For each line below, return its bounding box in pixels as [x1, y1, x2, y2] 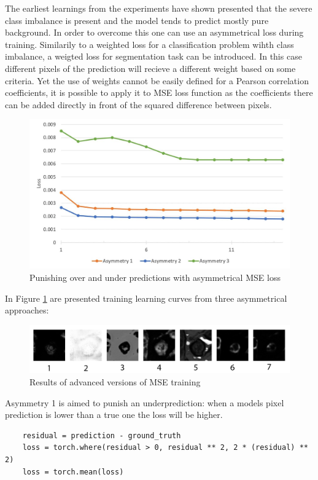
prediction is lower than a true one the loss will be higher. [5, 408, 223, 421]
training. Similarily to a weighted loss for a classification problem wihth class [5, 37, 294, 50]
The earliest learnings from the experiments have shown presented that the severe [5, 2, 312, 14]
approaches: [5, 304, 49, 317]
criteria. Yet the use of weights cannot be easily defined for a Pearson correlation [5, 74, 309, 87]
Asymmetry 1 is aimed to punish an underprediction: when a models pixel [5, 396, 284, 409]
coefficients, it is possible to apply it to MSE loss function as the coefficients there [5, 86, 313, 99]
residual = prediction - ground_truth [22, 431, 181, 440]
